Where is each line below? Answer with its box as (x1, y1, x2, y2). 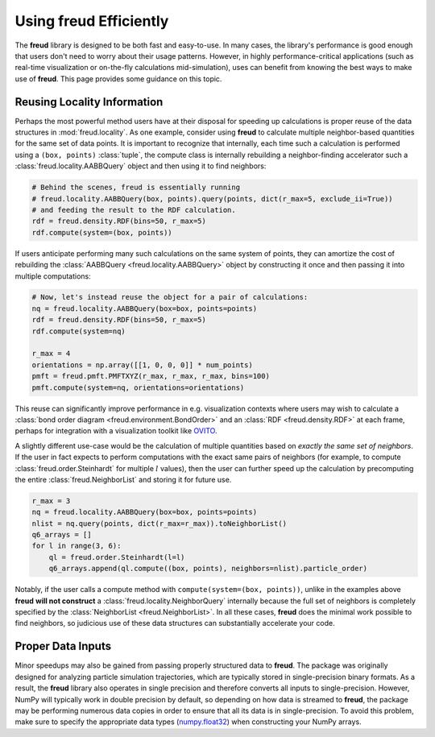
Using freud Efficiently (14, 12, 169, 30)
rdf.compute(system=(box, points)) (31, 228, 172, 237)
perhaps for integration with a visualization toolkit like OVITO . (14, 426, 217, 436)
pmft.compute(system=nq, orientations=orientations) (31, 383, 245, 392)
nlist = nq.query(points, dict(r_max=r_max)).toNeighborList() (31, 519, 288, 528)
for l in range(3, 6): (31, 541, 122, 551)
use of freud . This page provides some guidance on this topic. (14, 73, 222, 84)
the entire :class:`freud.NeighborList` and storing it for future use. (14, 474, 232, 484)
